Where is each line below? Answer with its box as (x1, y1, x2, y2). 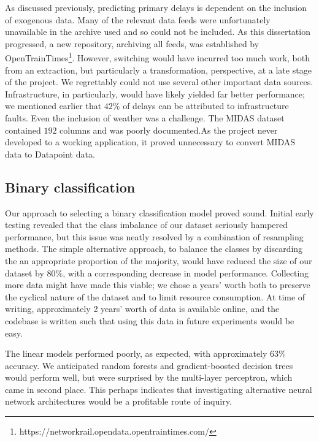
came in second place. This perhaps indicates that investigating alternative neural (5, 383, 312, 395)
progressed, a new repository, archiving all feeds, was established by (5, 37, 259, 50)
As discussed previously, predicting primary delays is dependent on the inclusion (5, 1, 307, 13)
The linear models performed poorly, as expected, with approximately (5, 347, 267, 360)
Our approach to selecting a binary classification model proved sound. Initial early (5, 206, 314, 219)
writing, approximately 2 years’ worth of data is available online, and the (5, 302, 280, 315)
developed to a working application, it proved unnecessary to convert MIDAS (5, 135, 296, 148)
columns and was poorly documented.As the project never (60, 123, 278, 136)
